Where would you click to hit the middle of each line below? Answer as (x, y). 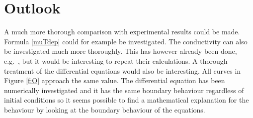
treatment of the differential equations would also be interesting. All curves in (123, 70)
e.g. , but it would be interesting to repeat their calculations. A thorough (116, 60)
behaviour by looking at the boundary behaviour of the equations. (105, 109)
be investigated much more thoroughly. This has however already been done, (121, 51)
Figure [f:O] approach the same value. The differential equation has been (115, 80)
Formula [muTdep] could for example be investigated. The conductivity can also (126, 41)
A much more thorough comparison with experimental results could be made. (122, 32)
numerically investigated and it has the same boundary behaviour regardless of (124, 90)
